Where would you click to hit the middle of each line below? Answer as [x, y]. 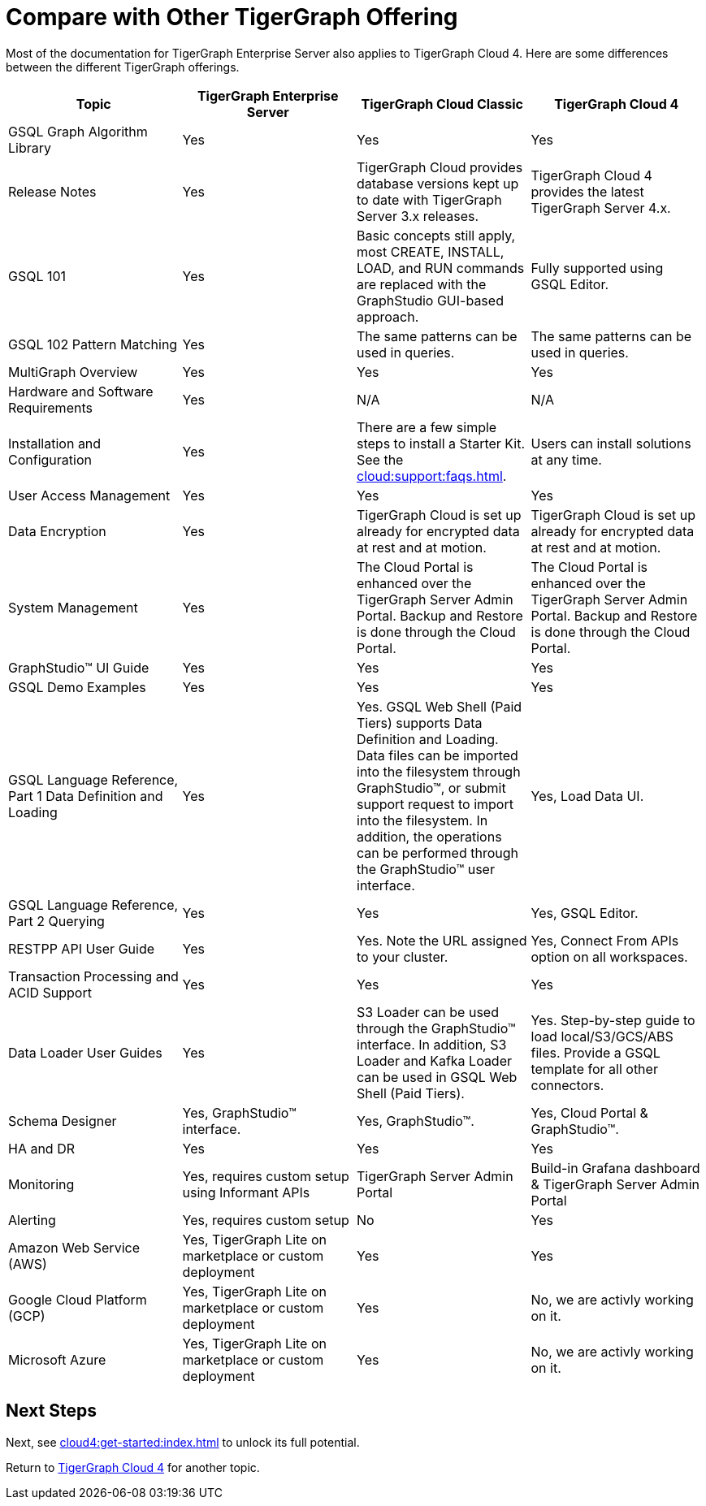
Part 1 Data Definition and [86, 796]
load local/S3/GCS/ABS [602, 1036]
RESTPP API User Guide [82, 948]
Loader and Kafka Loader [435, 1060]
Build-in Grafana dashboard [615, 1168]
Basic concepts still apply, [436, 235]
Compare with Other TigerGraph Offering [232, 17]
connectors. [567, 1085]
